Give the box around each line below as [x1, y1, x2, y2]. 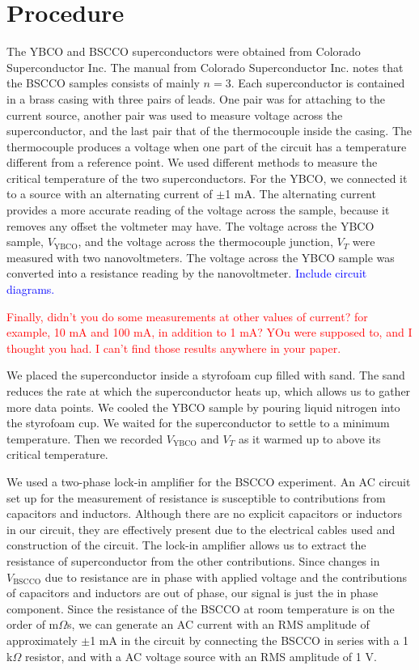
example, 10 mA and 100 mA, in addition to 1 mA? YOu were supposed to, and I [6, 324, 413, 341]
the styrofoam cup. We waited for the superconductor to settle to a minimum [6, 414, 390, 431]
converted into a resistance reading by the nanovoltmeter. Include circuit [6, 265, 367, 282]
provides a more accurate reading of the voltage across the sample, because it [6, 201, 390, 218]
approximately [6, 631, 78, 648]
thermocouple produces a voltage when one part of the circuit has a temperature [6, 138, 407, 155]
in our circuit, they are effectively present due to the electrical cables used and [6, 520, 396, 537]
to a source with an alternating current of [6, 185, 213, 202]
